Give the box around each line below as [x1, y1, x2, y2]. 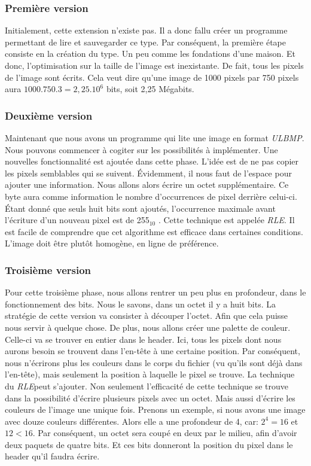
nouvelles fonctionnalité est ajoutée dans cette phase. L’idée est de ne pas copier [5, 155, 299, 167]
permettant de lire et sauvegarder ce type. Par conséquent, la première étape [5, 35, 286, 48]
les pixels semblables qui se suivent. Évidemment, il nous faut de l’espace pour [5, 166, 292, 179]
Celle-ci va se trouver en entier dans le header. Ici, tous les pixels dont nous [5, 333, 282, 345]
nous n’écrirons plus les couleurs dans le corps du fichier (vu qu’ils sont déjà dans [5, 356, 303, 368]
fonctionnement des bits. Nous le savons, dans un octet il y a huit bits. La [5, 297, 276, 310]
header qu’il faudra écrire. [5, 450, 100, 462]
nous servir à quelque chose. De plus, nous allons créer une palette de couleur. [5, 321, 291, 333]
